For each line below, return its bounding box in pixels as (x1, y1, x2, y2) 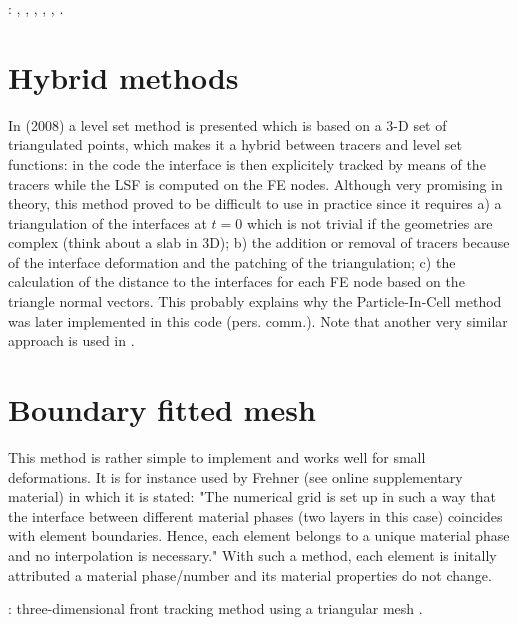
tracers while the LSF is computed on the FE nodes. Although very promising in (8, 173, 503, 194)
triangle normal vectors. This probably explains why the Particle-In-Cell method (8, 291, 502, 312)
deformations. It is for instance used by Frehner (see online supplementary (8, 466, 463, 487)
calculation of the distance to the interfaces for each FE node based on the (8, 271, 465, 292)
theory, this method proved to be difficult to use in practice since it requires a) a (8, 193, 502, 214)
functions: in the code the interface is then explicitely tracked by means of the (8, 153, 486, 174)
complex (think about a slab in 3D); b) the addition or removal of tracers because (8, 232, 510, 253)
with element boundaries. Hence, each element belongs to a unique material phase (8, 525, 510, 546)
